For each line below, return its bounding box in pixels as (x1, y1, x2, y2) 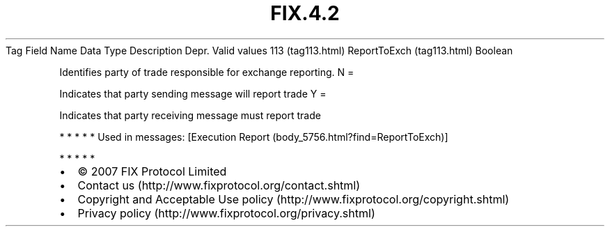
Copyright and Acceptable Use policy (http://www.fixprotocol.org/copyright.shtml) (77, 192, 510, 206)
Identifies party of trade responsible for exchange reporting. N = (59, 65, 354, 78)
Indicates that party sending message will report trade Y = (59, 87, 327, 100)
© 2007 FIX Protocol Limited (77, 164, 227, 178)
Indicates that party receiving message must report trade (59, 109, 321, 121)
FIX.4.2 (270, 1, 340, 25)
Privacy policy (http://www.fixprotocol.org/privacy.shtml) (77, 206, 375, 220)
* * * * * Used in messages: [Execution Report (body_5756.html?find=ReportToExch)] (59, 130, 448, 143)
